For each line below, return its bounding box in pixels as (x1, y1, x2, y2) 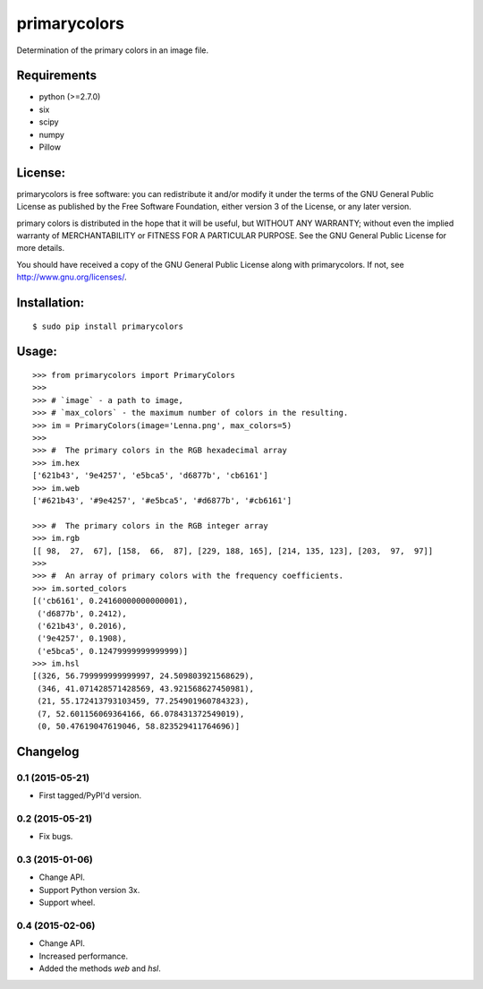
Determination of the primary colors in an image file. (16, 45, 209, 56)
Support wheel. (38, 897, 96, 908)
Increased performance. (38, 950, 129, 961)
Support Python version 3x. (38, 884, 140, 895)
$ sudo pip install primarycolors (32, 321, 183, 331)
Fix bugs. (38, 831, 73, 842)
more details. (16, 243, 65, 254)
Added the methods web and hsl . (38, 963, 161, 974)
